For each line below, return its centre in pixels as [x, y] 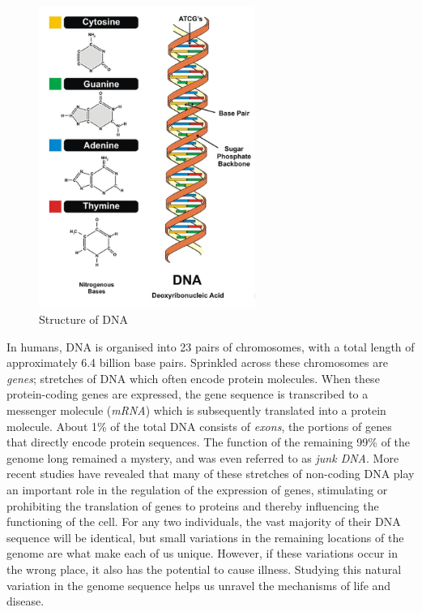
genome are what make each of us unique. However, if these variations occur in [202, 553]
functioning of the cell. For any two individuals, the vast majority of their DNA [204, 521]
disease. [26, 601]
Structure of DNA [83, 319]
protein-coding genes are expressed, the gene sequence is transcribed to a [188, 394]
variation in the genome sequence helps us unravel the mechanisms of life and [199, 585]
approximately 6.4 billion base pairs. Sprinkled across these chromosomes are [197, 362]
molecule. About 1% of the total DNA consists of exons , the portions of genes [199, 426]
